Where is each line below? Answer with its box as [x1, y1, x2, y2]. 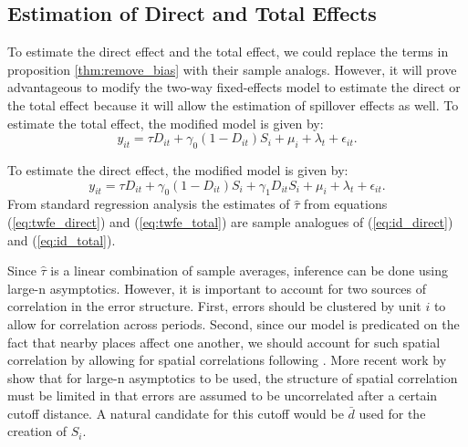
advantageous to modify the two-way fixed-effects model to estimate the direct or [7, 78, 461, 97]
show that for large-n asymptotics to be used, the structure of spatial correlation [7, 368, 458, 387]
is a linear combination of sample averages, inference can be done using [50, 261, 448, 280]
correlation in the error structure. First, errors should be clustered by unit [7, 296, 421, 316]
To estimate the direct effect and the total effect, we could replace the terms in [7, 42, 449, 61]
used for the [359, 403, 426, 422]
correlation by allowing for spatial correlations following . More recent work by [7, 350, 447, 369]
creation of [7, 421, 67, 441]
